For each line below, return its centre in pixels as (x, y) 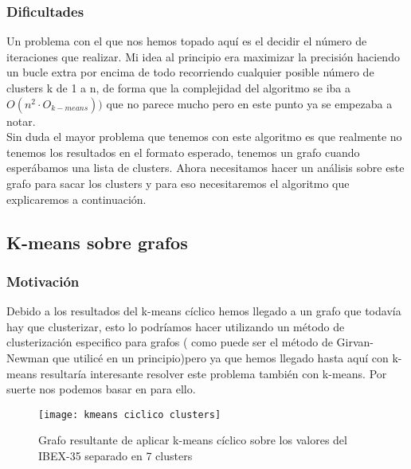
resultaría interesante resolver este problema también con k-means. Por (213, 373)
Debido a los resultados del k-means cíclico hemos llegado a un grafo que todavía (204, 311)
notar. (21, 121)
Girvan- (355, 342)
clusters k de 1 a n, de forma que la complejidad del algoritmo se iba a (178, 88)
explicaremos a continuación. (76, 199)
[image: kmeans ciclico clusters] (130, 414)
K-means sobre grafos (97, 242)
